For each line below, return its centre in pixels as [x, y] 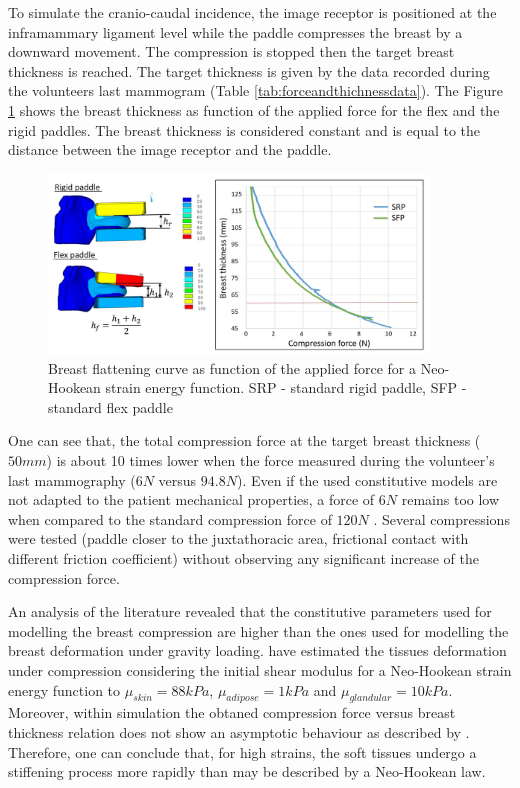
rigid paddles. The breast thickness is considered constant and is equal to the [244, 129]
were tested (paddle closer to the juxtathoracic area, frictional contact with [238, 538]
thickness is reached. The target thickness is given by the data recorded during [249, 70]
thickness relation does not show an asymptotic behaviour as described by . [239, 732]
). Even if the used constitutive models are [367, 479]
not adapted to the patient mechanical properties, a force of [191, 499]
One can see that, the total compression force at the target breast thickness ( [244, 440]
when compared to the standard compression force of [170, 518]
